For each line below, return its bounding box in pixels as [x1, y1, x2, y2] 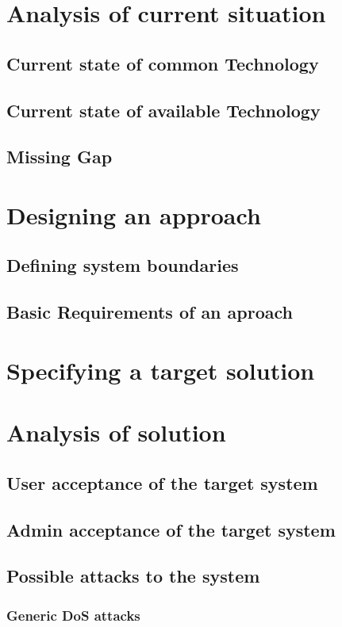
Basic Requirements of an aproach [6, 300, 293, 324]
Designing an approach [6, 198, 261, 231]
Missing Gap [6, 144, 113, 169]
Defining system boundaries [6, 253, 239, 277]
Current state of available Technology [6, 97, 321, 122]
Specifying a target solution [6, 354, 315, 386]
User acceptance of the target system [6, 470, 318, 495]
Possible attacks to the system [6, 564, 260, 588]
